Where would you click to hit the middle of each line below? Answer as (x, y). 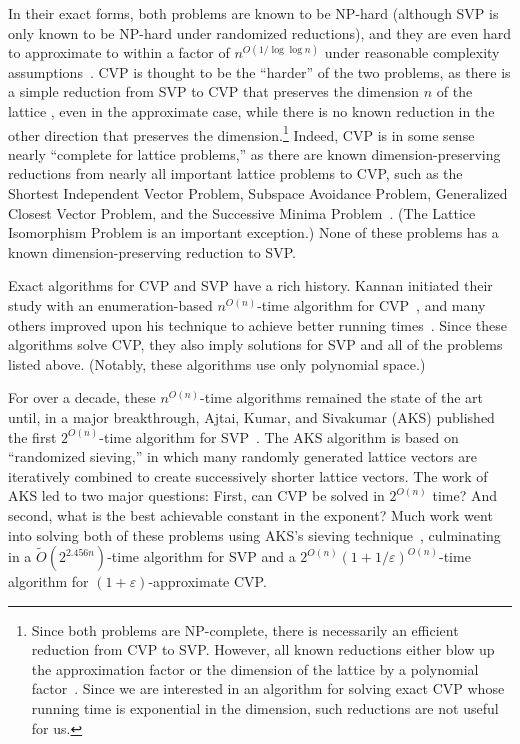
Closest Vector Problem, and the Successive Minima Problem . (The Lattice (242, 212)
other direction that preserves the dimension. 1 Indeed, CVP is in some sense (241, 133)
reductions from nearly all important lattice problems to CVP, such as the (235, 173)
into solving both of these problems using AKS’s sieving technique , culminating (254, 534)
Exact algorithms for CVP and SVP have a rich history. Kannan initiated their (250, 285)
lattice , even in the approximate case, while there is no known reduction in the (251, 110)
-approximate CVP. (207, 581)
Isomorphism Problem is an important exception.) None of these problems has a (253, 232)
